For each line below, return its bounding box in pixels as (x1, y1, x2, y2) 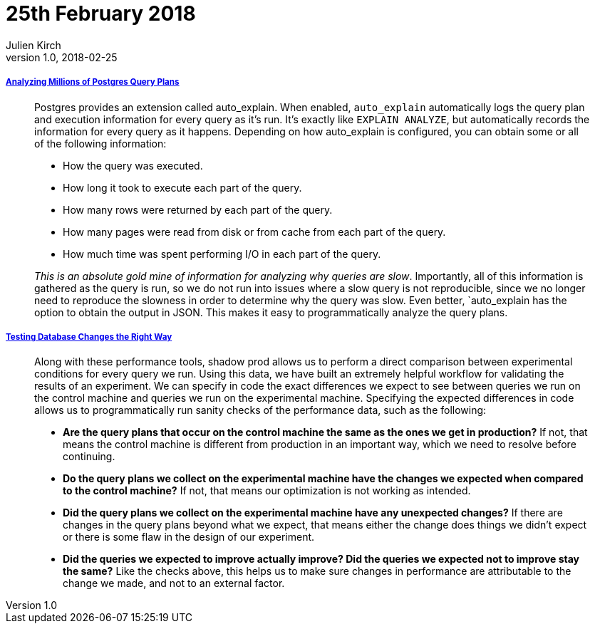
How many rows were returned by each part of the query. (63, 203, 333, 216)
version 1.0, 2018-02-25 (6, 51, 118, 63)
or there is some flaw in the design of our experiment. (63, 531, 315, 544)
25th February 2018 (6, 1, 196, 26)
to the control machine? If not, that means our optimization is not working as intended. (63, 484, 471, 497)
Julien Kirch (6, 38, 61, 51)
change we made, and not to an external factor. (63, 577, 285, 590)
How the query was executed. (63, 159, 203, 172)
